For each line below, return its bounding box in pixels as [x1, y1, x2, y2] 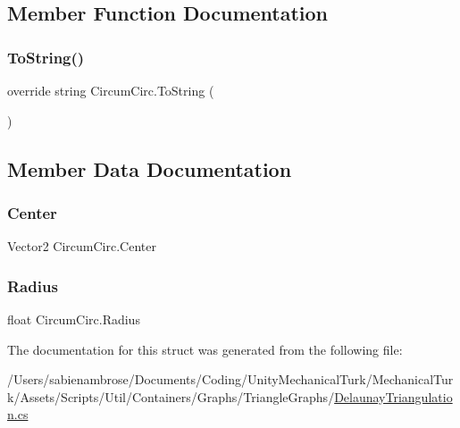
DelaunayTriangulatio [334, 387, 453, 406]
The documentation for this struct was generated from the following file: [7, 340, 403, 358]
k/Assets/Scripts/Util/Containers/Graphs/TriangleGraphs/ [7, 387, 335, 406]
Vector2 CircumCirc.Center [7, 237, 156, 256]
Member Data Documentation [7, 155, 292, 182]
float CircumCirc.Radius [7, 310, 140, 328]
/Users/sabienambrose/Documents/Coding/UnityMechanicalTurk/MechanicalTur [7, 370, 454, 389]
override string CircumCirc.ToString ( [7, 81, 214, 99]
